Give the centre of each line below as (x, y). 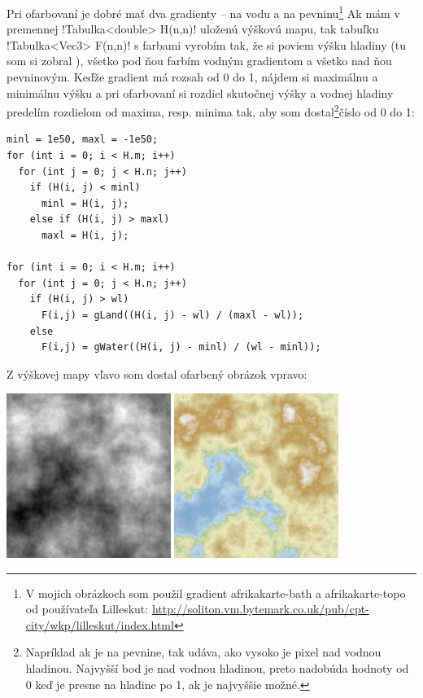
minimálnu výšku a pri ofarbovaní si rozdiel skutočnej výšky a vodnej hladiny (200, 92)
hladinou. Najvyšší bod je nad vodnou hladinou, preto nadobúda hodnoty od (217, 667)
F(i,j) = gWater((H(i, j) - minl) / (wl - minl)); (181, 347)
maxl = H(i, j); (85, 236)
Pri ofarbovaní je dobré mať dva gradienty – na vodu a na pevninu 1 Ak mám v (203, 12)
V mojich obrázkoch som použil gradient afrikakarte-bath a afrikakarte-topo (216, 593)
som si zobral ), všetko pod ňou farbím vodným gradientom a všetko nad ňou (199, 61)
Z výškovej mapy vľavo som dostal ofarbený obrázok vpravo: (157, 373)
